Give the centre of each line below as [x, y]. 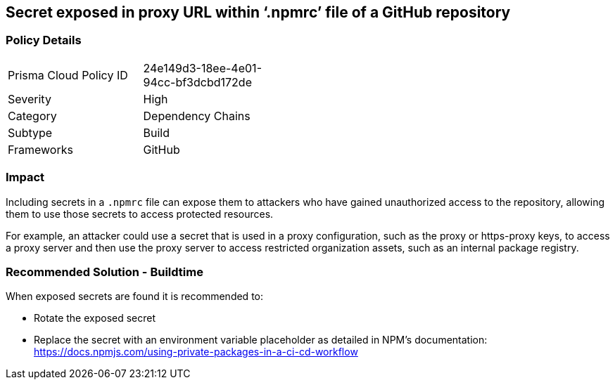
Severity [30, 99]
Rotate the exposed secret [95, 318]
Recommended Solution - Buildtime [104, 272]
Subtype [30, 132]
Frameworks [40, 149]
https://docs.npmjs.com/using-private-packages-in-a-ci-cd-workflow [196, 352]
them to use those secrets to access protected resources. [140, 214]
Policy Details [44, 40]
